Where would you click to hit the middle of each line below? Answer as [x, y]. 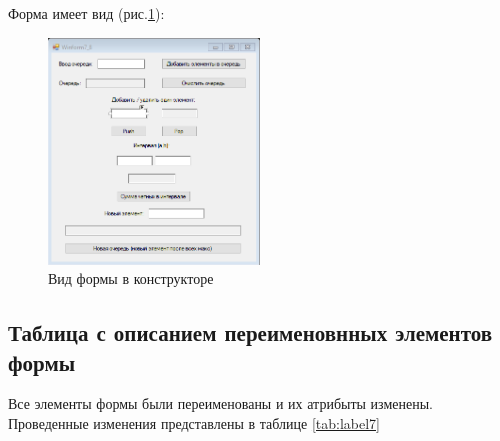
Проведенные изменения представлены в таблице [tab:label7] [194, 423]
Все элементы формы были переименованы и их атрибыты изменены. [220, 403]
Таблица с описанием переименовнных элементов [250, 332]
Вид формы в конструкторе [131, 278]
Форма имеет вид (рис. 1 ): [86, 13]
